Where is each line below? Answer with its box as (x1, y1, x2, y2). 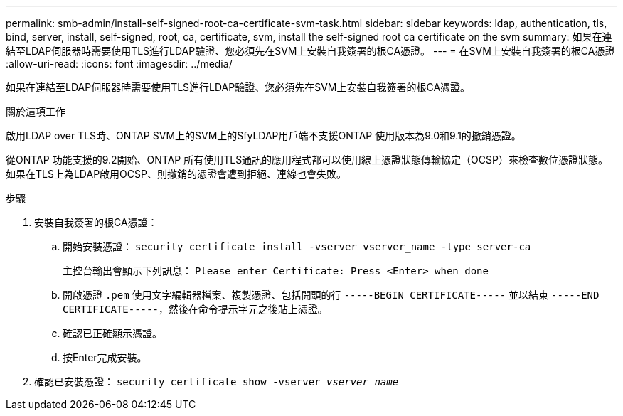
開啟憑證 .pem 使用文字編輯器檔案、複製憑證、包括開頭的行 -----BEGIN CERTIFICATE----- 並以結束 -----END (63, 289, 600, 301)
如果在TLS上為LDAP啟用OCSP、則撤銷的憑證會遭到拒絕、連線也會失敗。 (6, 168, 346, 180)
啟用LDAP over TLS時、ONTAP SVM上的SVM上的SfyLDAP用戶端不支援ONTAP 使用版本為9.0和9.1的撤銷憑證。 (6, 129, 521, 142)
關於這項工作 (6, 105, 65, 117)
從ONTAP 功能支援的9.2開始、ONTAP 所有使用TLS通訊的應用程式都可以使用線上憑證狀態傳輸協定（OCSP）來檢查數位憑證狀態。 (6, 154, 608, 166)
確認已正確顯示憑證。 (63, 327, 162, 339)
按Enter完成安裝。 (63, 351, 147, 363)
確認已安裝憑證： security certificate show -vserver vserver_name (34, 375, 399, 388)
